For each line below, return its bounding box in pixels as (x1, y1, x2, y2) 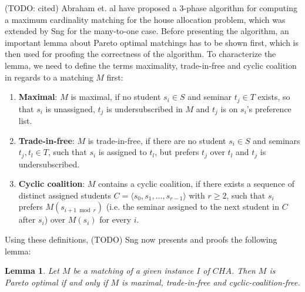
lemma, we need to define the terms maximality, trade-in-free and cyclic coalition (5, 59, 297, 71)
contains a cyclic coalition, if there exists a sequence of (98, 177, 295, 190)
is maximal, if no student (71, 90, 161, 103)
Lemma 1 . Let (5, 264, 59, 277)
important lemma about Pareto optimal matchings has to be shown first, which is (5, 36, 299, 48)
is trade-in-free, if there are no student (88, 134, 226, 146)
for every (99, 213, 131, 226)
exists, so (257, 90, 290, 103)
